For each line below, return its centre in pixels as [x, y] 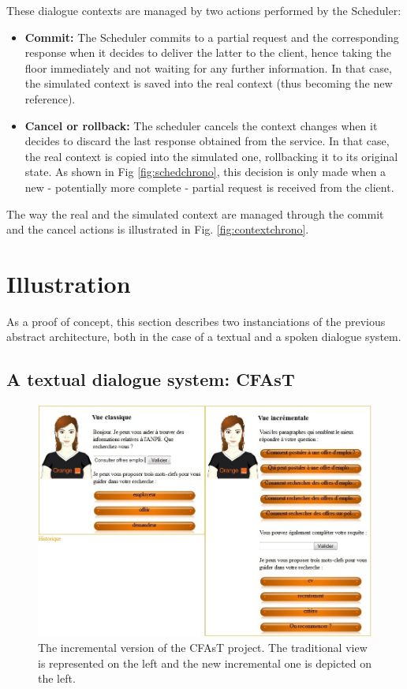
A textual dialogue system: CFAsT [151, 379]
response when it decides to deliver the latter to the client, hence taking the [208, 52]
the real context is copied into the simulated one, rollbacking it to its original [211, 156]
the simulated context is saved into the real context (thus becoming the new [209, 83]
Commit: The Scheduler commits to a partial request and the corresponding [212, 37]
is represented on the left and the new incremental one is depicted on [205, 663]
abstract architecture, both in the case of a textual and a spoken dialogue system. [204, 337]
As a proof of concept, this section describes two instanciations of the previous [196, 321]
